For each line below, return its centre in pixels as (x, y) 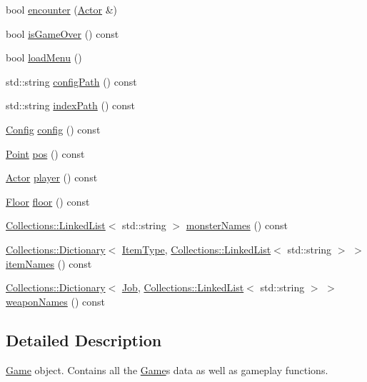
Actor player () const (52, 177)
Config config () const (53, 129)
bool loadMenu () (44, 57)
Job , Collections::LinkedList (183, 287)
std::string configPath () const (71, 81)
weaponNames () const (55, 301)
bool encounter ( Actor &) (62, 9)
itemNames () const (49, 263)
